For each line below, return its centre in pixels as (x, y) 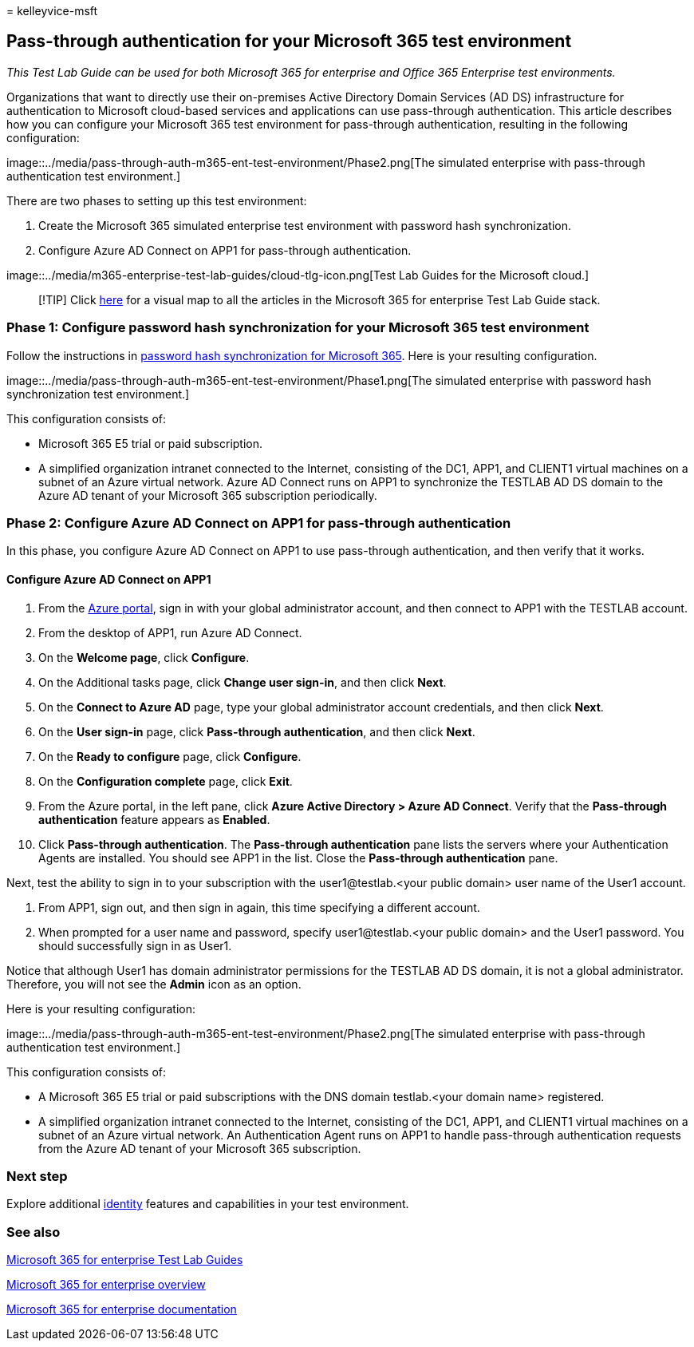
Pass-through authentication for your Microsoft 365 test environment (289, 42)
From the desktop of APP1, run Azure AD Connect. (170, 632)
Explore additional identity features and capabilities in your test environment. (208, 1204)
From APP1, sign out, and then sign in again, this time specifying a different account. (259, 907)
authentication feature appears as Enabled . (154, 819)
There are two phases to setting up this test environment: (157, 200)
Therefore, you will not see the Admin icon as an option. (154, 984)
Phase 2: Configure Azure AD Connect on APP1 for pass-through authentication (259, 523)
